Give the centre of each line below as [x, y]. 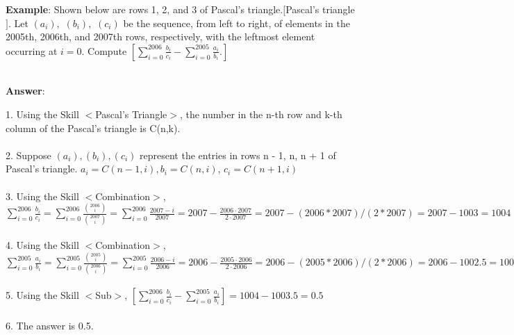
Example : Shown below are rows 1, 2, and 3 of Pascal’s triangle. [144, 9]
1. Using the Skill [42, 114]
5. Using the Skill [42, 295]
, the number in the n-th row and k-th [261, 114]
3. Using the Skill [42, 196]
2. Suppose [28, 155]
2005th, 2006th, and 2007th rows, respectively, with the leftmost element [160, 36]
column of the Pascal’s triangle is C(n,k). [93, 128]
